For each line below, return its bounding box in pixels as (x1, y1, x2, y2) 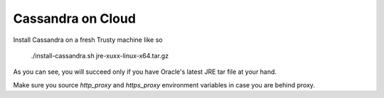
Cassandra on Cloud (13, 11, 137, 26)
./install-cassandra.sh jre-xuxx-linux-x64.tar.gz (31, 51, 169, 60)
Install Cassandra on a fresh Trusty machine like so (13, 36, 163, 44)
